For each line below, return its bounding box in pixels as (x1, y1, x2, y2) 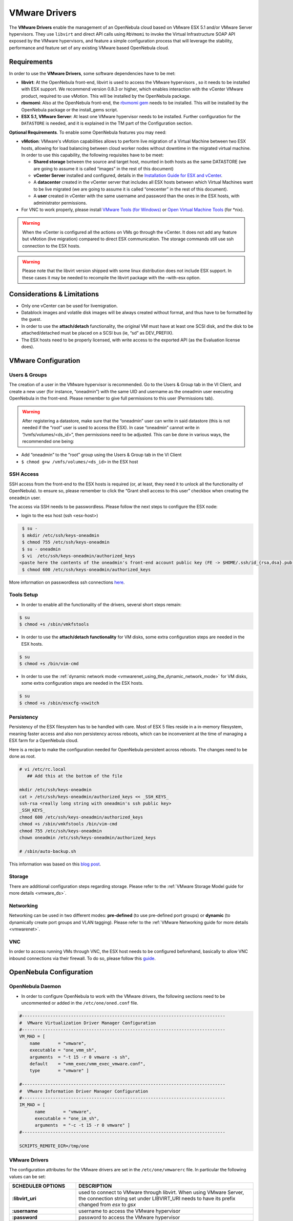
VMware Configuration (9, 357, 81, 365)
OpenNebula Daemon (9, 983, 61, 990)
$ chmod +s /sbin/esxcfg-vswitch (19, 700, 100, 706)
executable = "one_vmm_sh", (29, 1048, 97, 1053)
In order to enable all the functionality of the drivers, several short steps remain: (21, 601, 182, 608)
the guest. (21, 316, 42, 322)
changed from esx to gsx (78, 1201, 136, 1208)
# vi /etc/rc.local (19, 767, 66, 772)
